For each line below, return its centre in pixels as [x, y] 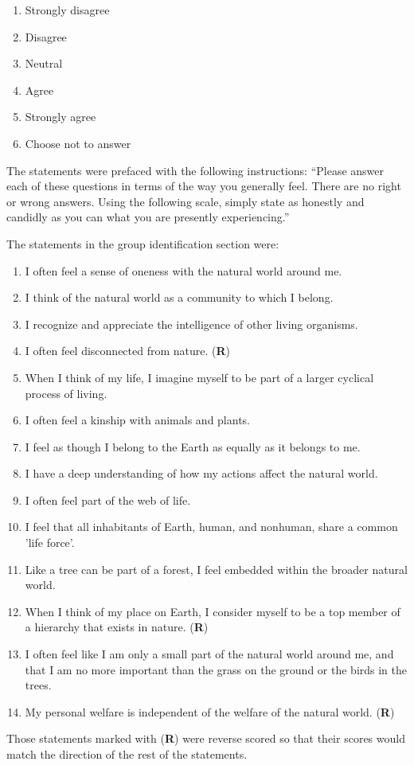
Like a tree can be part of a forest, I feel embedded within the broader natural [216, 569]
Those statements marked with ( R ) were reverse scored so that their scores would [206, 738]
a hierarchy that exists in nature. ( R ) [117, 627]
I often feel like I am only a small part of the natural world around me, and [209, 654]
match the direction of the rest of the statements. [127, 754]
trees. [38, 685]
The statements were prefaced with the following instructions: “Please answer [195, 170]
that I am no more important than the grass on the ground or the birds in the [216, 669]
